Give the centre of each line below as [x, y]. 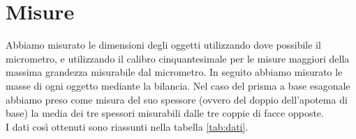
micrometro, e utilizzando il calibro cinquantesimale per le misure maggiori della [178, 58]
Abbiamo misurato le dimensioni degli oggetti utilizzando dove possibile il [163, 45]
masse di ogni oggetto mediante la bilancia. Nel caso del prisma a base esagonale [178, 85]
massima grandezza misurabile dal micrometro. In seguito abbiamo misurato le [174, 72]
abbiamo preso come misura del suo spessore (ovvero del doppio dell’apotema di [177, 99]
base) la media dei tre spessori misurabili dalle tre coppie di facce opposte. [165, 113]
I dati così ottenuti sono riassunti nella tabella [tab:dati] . [127, 126]
